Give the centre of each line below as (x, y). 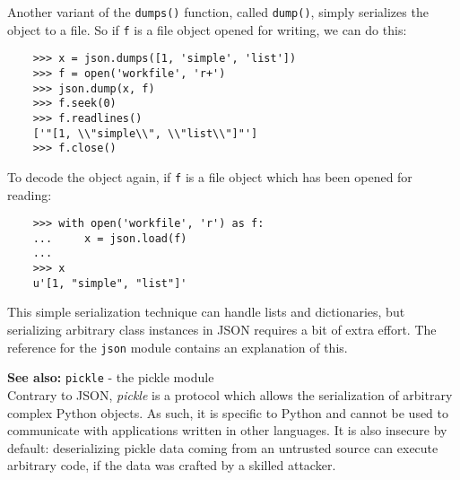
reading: (30, 194)
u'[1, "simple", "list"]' (110, 283)
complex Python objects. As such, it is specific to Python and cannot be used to (228, 412)
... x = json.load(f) (110, 238)
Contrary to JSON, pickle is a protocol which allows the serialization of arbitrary (230, 394)
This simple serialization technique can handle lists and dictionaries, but (206, 312)
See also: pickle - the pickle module (111, 377)
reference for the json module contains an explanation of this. (178, 347)
